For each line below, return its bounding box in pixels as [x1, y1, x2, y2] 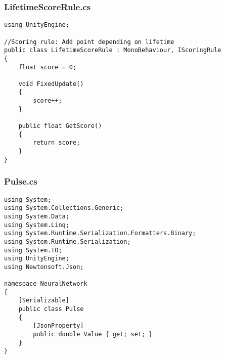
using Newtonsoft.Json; [4, 263, 84, 271]
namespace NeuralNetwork [4, 280, 87, 288]
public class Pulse [18, 305, 84, 313]
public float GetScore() [18, 122, 102, 130]
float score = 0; [18, 63, 77, 71]
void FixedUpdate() [18, 80, 84, 87]
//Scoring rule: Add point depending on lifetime [4, 38, 174, 46]
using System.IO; [4, 246, 62, 254]
